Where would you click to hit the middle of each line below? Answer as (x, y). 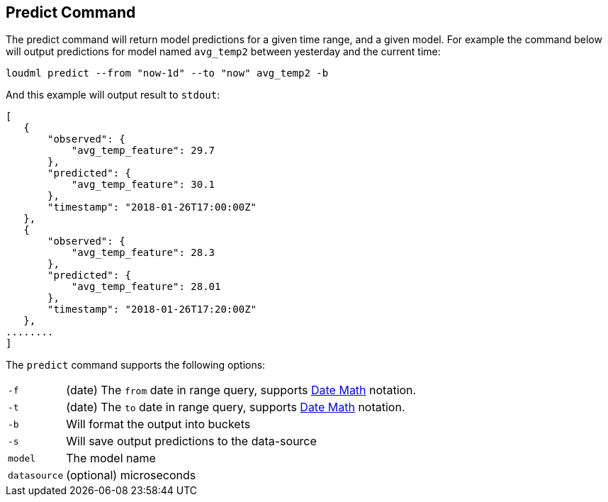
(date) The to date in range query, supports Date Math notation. (236, 407)
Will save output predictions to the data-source (191, 441)
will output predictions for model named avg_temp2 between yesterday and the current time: (223, 52)
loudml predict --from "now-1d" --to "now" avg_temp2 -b (167, 73)
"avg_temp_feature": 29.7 (143, 151)
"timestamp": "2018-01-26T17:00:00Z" (152, 207)
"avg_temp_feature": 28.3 (143, 253)
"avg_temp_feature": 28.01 (146, 287)
